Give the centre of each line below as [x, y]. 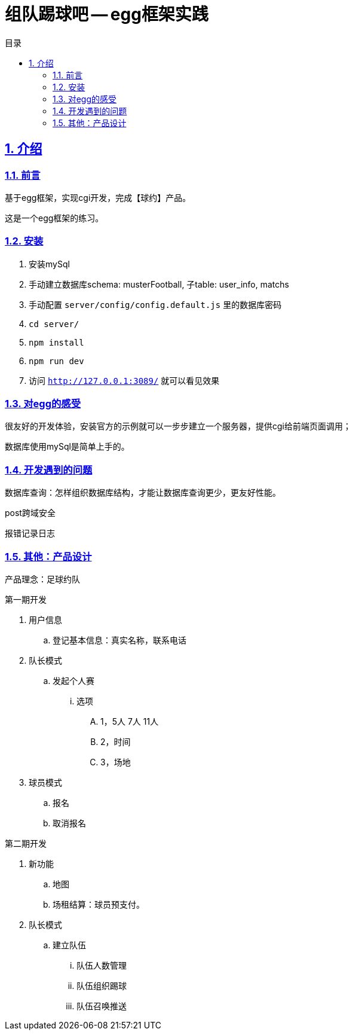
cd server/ [54, 324]
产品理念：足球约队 [42, 579]
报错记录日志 [30, 533]
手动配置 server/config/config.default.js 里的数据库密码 [155, 304]
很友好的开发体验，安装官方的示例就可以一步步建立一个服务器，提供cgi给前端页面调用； [178, 426]
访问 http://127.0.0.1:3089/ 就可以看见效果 [124, 380]
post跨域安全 [30, 513]
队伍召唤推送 [102, 1006]
